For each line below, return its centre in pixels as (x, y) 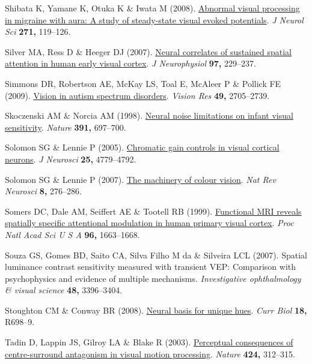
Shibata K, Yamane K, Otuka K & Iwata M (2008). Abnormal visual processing (152, 8)
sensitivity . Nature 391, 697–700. (66, 127)
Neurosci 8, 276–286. (43, 191)
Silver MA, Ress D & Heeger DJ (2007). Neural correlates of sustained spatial (148, 51)
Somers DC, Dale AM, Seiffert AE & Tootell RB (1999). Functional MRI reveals (153, 211)
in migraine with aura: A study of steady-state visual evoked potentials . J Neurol (154, 19)
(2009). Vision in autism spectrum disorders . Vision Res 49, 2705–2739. (137, 95)
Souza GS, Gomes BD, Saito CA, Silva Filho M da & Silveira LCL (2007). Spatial (156, 255)
